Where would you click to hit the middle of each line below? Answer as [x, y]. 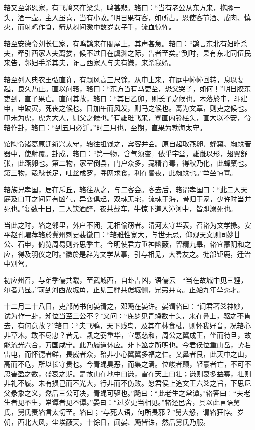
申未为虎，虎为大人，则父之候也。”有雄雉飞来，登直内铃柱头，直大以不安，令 [127, 117]
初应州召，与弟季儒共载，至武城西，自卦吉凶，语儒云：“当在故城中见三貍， [126, 280]
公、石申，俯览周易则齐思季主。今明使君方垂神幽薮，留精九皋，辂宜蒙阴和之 [127, 244]
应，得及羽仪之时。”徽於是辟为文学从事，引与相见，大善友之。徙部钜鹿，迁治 [127, 254]
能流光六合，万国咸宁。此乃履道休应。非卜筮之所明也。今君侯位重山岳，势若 [127, 344]
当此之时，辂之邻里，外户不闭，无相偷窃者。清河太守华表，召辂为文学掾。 [124, 225]
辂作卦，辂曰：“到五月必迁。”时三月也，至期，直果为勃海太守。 [105, 127]
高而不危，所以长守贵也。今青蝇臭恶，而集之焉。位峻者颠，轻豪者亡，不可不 [127, 364]
